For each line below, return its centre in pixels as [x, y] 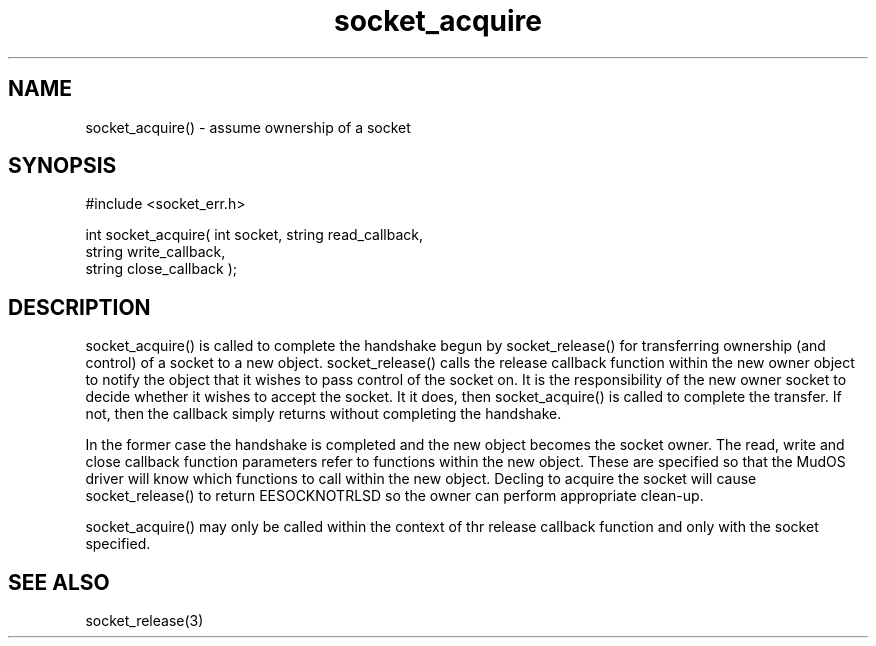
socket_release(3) [144, 621]
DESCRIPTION [79, 307]
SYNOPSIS [62, 166]
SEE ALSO [59, 582]
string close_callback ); [161, 269]
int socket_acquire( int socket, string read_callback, [254, 235]
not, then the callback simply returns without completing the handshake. [323, 414]
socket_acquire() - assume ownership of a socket [248, 127]
